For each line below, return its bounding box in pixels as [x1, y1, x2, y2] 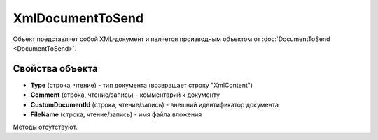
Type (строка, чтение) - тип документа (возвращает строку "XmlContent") [30, 81, 253, 89]
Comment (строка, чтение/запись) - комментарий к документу [30, 91, 220, 99]
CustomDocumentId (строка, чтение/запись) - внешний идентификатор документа [30, 100, 279, 109]
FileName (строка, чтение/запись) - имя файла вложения [30, 110, 202, 118]
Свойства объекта [13, 63, 98, 75]
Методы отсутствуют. [13, 123, 78, 132]
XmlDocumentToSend [13, 10, 143, 26]
